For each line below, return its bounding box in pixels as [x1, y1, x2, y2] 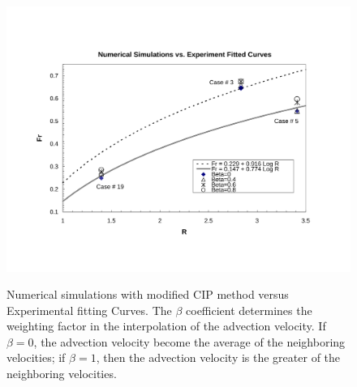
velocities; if [6, 349, 66, 366]
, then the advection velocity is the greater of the [96, 349, 341, 366]
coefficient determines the [186, 301, 312, 318]
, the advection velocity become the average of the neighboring [33, 333, 346, 350]
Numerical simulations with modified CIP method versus [6, 286, 289, 303]
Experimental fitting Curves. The [6, 301, 172, 318]
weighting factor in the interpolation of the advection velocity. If [6, 317, 326, 334]
